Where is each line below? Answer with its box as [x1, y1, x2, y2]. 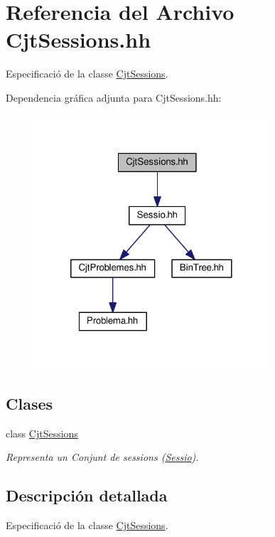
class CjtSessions [6, 425, 78, 440]
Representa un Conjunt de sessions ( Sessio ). [6, 450, 199, 464]
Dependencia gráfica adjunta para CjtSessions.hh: [6, 90, 222, 105]
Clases [6, 393, 53, 414]
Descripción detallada [6, 484, 168, 506]
